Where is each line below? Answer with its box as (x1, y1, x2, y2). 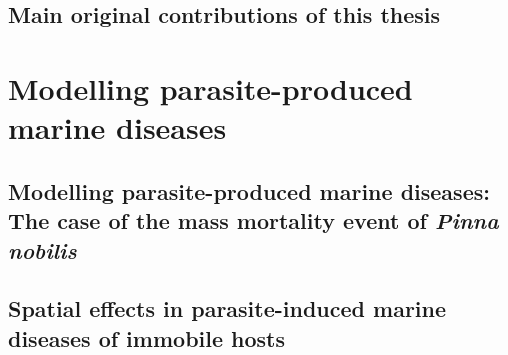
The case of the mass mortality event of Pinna (8, 205, 499, 236)
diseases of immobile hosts (8, 322, 286, 353)
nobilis (8, 234, 77, 265)
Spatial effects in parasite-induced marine (8, 293, 447, 324)
